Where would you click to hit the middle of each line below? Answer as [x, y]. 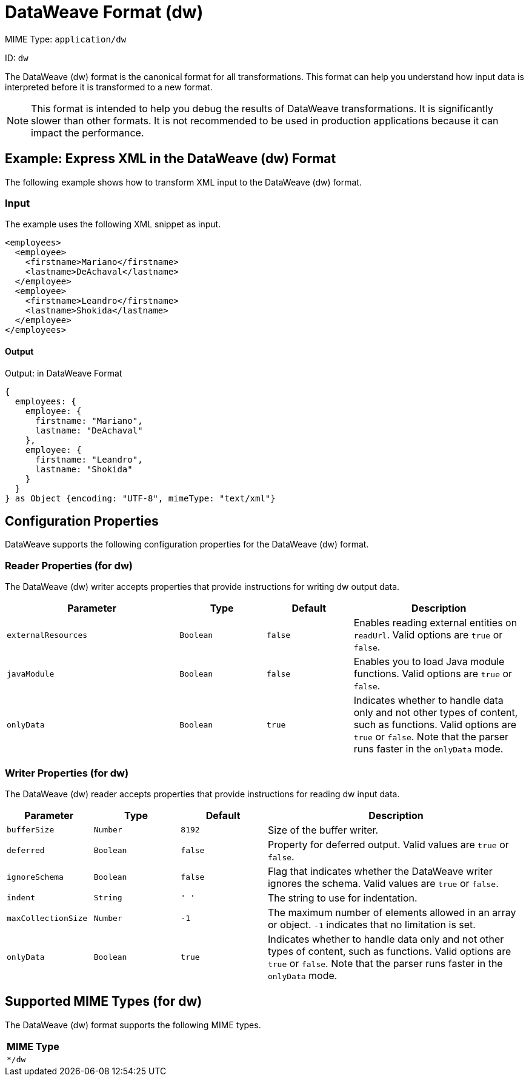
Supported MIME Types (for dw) [104, 1002]
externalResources [47, 635]
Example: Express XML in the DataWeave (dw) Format [171, 159]
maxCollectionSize [47, 919]
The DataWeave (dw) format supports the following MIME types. [133, 1025]
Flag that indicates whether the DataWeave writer [380, 871]
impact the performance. [88, 132]
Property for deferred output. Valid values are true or [388, 844]
